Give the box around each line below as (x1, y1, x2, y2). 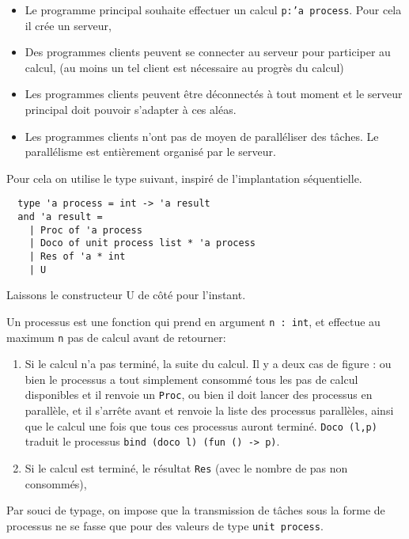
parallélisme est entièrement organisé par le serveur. (25, 143, 276, 160)
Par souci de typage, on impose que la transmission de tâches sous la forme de (6, 502, 385, 518)
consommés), (25, 475, 87, 492)
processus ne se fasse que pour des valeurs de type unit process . (6, 517, 324, 533)
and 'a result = (17, 211, 103, 223)
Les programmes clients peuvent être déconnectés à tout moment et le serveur (25, 85, 403, 102)
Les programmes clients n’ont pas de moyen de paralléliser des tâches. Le (25, 127, 379, 144)
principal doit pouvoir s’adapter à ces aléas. (25, 101, 237, 118)
